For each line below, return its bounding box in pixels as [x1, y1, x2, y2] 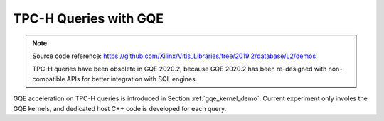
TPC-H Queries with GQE [13, 11, 164, 26]
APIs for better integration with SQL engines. [66, 74, 198, 83]
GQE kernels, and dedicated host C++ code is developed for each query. [13, 104, 227, 113]
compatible [32, 74, 65, 83]
